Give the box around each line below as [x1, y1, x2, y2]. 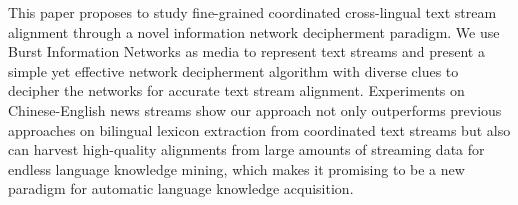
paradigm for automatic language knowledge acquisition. [8, 178, 354, 199]
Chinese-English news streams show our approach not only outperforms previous [8, 99, 502, 120]
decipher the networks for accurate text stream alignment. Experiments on [8, 80, 465, 101]
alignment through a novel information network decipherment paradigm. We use [8, 21, 500, 42]
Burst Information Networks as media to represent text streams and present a [8, 41, 485, 62]
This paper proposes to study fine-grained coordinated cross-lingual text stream [8, 2, 497, 22]
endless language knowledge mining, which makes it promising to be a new [8, 158, 465, 179]
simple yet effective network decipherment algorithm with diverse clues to [8, 60, 459, 81]
